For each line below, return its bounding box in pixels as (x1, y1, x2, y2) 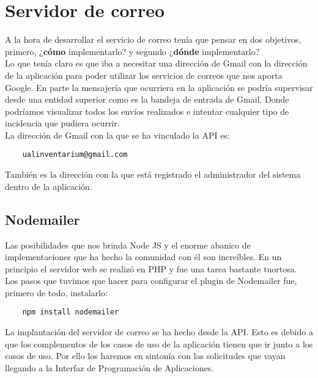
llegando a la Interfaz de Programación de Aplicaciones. (5, 361, 214, 374)
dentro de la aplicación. (5, 180, 92, 192)
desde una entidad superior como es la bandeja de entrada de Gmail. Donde (5, 93, 289, 106)
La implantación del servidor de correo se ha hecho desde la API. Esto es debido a (5, 325, 313, 338)
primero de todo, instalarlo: (5, 286, 108, 299)
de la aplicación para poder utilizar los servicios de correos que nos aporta (5, 68, 283, 81)
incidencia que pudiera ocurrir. (5, 117, 120, 129)
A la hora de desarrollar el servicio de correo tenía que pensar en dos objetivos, (5, 33, 301, 46)
